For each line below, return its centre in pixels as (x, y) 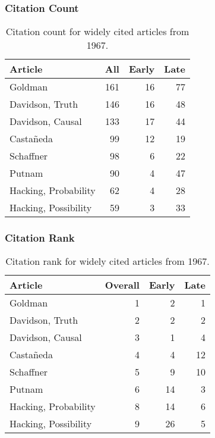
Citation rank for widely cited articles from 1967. (107, 261)
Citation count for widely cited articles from (97, 32)
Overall (122, 285)
